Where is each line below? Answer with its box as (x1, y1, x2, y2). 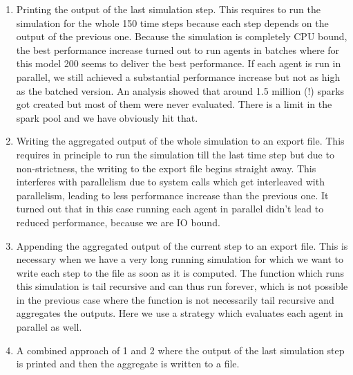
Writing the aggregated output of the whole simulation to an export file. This (16, 134, 345, 148)
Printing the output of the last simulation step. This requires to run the (16, 2, 321, 16)
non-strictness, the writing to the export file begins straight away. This (16, 161, 316, 175)
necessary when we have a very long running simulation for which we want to (16, 252, 344, 266)
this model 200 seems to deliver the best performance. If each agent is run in (16, 56, 341, 71)
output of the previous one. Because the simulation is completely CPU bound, (16, 29, 347, 44)
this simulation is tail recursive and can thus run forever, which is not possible (16, 279, 348, 293)
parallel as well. (16, 320, 82, 334)
